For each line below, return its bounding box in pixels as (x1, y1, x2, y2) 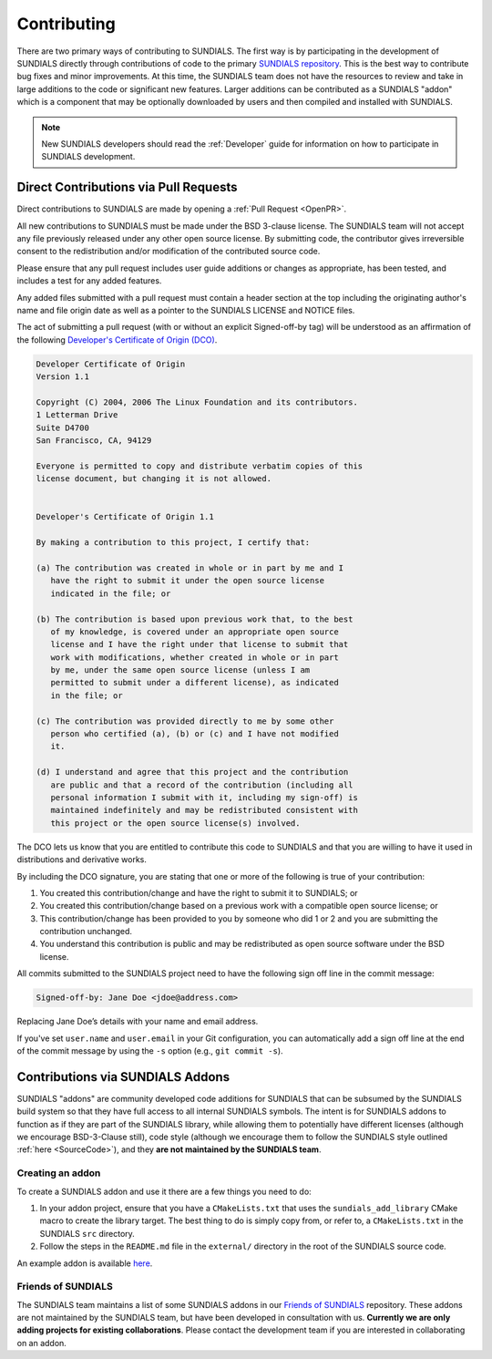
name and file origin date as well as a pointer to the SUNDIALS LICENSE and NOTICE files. (16, 304, 355, 315)
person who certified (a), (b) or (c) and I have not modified (50, 729, 339, 739)
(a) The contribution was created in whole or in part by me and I (36, 562, 344, 573)
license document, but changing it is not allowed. (36, 474, 272, 484)
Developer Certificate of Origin (36, 358, 186, 369)
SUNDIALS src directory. (39, 1228, 136, 1239)
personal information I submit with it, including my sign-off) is (50, 792, 359, 802)
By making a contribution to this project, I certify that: (36, 538, 311, 548)
